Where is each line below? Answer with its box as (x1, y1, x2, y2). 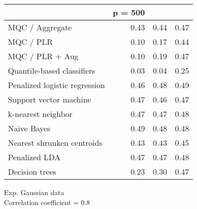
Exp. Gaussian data (4, 187, 64, 197)
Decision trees (8, 166, 56, 177)
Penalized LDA (8, 151, 61, 163)
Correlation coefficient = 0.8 (4, 197, 90, 207)
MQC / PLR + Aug (8, 50, 79, 62)
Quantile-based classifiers (8, 65, 96, 76)
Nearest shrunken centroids (8, 137, 102, 148)
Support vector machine (8, 94, 92, 105)
